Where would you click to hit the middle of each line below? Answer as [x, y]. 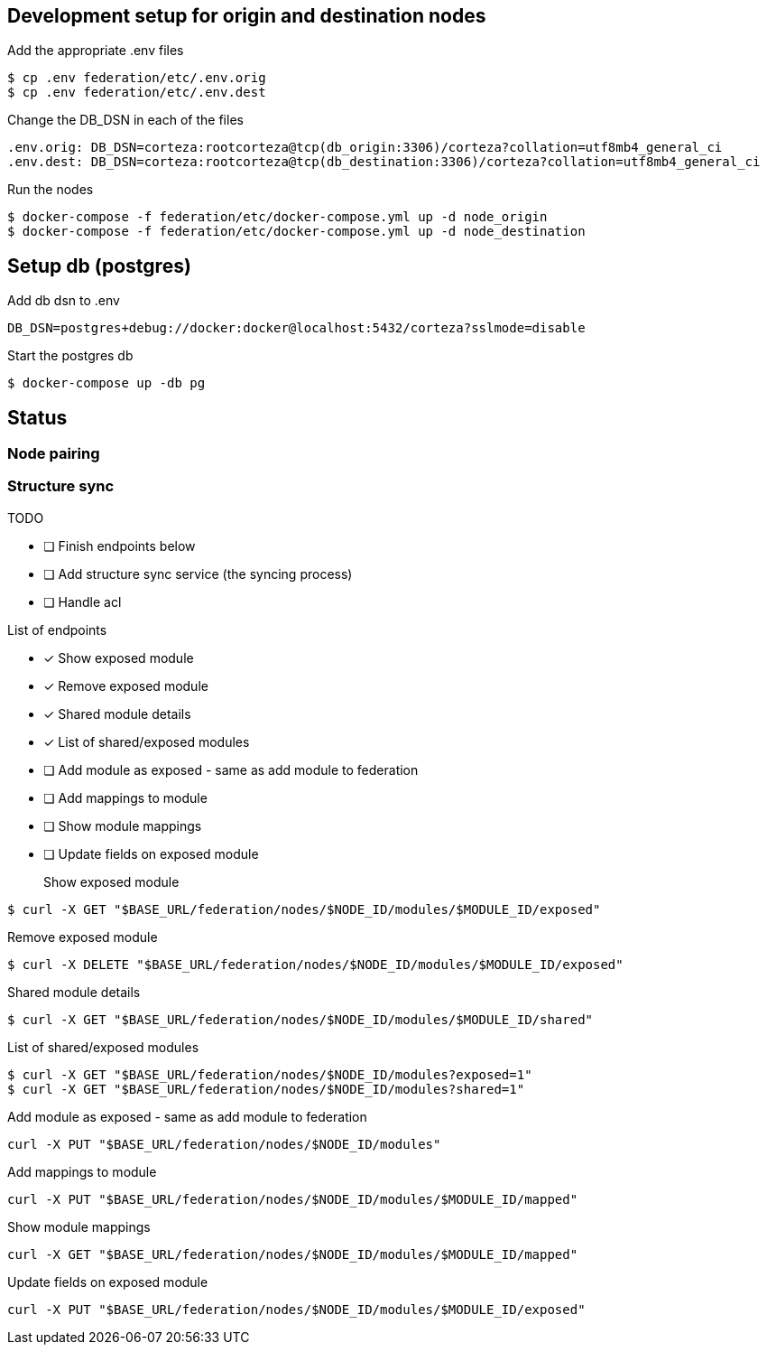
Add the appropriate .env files [96, 51]
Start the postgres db [70, 356]
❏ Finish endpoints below [120, 545]
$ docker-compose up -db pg [106, 383]
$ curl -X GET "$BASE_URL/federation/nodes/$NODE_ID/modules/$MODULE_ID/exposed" [304, 909]
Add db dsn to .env [64, 301]
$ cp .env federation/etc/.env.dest [137, 93]
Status [37, 417]
